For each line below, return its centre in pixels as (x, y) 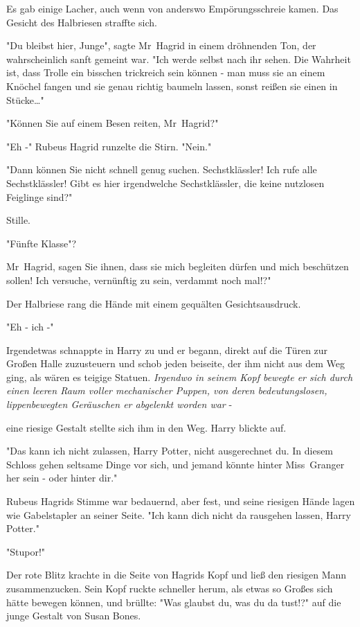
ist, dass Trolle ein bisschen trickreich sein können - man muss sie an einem (166, 72)
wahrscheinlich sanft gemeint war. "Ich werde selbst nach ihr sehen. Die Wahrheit (179, 59)
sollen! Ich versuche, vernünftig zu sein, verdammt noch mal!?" (139, 280)
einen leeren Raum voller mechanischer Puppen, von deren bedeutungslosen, (167, 390)
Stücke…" (25, 99)
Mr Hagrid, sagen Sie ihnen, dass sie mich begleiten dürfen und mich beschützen (178, 266)
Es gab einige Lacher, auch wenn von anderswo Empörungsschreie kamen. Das (172, 8)
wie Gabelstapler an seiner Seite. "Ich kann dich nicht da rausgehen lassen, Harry (179, 514)
